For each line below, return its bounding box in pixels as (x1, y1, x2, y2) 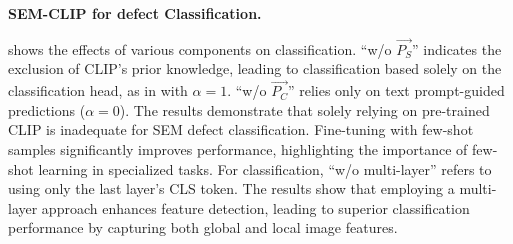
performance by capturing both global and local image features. (8, 217, 398, 238)
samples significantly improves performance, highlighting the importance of (8, 139, 468, 159)
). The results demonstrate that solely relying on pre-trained (119, 99, 490, 120)
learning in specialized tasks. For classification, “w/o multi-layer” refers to (38, 158, 492, 179)
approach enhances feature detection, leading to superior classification (41, 197, 470, 218)
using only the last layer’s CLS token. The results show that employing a (8, 178, 455, 199)
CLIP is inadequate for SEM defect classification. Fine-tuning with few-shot (8, 119, 474, 140)
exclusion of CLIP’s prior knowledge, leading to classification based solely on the (8, 58, 502, 79)
